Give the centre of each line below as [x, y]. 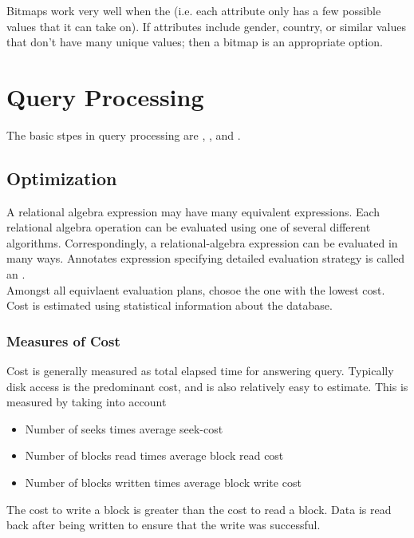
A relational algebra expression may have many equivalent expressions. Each [193, 211]
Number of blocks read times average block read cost [154, 455]
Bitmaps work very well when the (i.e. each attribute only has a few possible [194, 10]
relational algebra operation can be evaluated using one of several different [189, 227]
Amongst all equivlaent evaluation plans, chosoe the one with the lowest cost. [196, 289]
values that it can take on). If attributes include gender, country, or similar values [207, 26]
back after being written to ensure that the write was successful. [164, 525]
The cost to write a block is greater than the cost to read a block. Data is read [199, 509]
